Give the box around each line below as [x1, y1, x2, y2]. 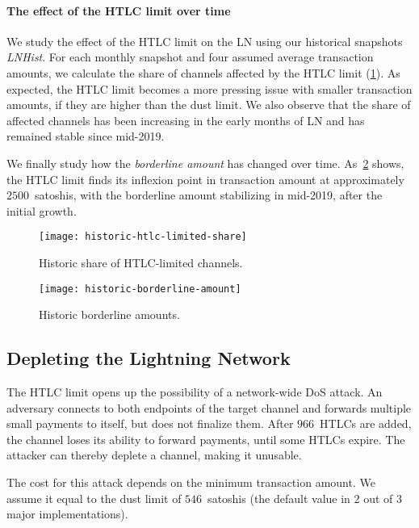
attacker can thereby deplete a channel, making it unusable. [6, 446, 302, 463]
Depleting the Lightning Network [6, 346, 291, 371]
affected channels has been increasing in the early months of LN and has [6, 111, 365, 128]
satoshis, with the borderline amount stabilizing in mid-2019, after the [34, 186, 383, 203]
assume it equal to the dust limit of [6, 489, 182, 506]
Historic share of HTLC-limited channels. [39, 254, 243, 270]
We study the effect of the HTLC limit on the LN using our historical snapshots [6, 32, 403, 49]
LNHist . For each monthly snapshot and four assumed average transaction [6, 48, 374, 65]
